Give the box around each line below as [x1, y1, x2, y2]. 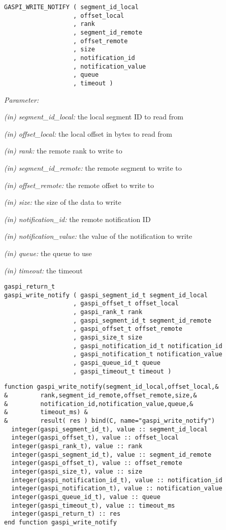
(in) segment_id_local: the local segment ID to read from [4, 111, 184, 122]
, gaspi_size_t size [73, 334, 143, 341]
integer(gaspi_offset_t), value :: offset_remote [11, 459, 182, 467]
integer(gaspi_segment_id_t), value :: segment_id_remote [11, 451, 212, 458]
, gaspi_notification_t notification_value [73, 351, 222, 358]
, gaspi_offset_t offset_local [73, 300, 179, 307]
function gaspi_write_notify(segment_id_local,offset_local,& [4, 383, 219, 391]
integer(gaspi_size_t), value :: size [11, 467, 143, 475]
